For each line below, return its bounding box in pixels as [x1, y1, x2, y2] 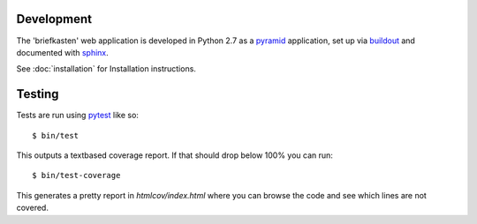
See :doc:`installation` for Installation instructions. [16, 63, 196, 74]
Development [16, 11, 93, 26]
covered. [16, 203, 49, 213]
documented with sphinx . [16, 47, 110, 57]
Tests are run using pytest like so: [16, 110, 139, 121]
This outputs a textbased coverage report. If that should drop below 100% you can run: [16, 150, 333, 161]
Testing [16, 86, 59, 101]
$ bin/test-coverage [32, 170, 121, 181]
